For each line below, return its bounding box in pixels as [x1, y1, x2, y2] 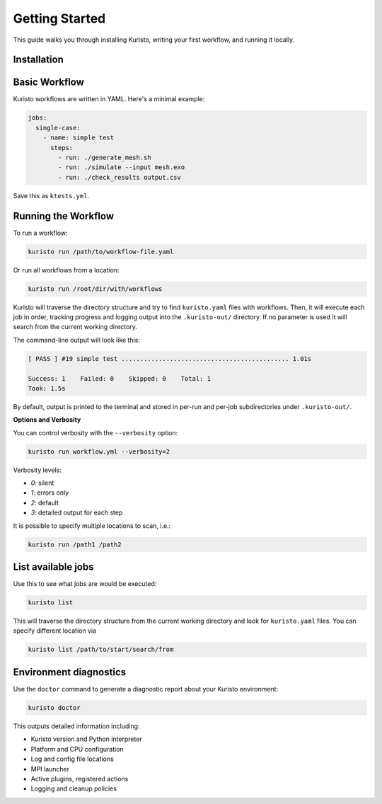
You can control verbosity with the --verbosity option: [13, 428, 178, 437]
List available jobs [13, 561, 94, 573]
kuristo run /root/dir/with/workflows [28, 285, 163, 293]
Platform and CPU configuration [30, 745, 124, 753]
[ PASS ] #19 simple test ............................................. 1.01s [28, 355, 312, 362]
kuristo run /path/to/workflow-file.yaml [28, 248, 174, 255]
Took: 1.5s [28, 384, 66, 392]
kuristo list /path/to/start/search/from [28, 645, 174, 654]
